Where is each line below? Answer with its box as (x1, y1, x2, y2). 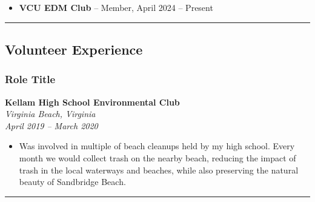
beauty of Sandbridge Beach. (19, 175, 126, 188)
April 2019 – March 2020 (5, 119, 98, 132)
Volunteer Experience (5, 39, 143, 58)
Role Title (5, 72, 56, 87)
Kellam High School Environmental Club (5, 95, 180, 108)
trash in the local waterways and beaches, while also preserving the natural (19, 163, 299, 176)
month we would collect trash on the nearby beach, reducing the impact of (19, 151, 296, 164)
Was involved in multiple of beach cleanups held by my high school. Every (19, 140, 295, 152)
